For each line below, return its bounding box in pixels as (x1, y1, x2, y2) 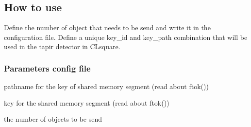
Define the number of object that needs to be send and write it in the (4, 22, 211, 33)
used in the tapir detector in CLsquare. (4, 41, 120, 52)
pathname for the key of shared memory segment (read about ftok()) (4, 81, 209, 91)
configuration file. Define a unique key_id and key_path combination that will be (4, 32, 248, 42)
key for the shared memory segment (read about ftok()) (4, 97, 169, 108)
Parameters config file (4, 62, 91, 74)
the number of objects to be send (4, 114, 102, 124)
